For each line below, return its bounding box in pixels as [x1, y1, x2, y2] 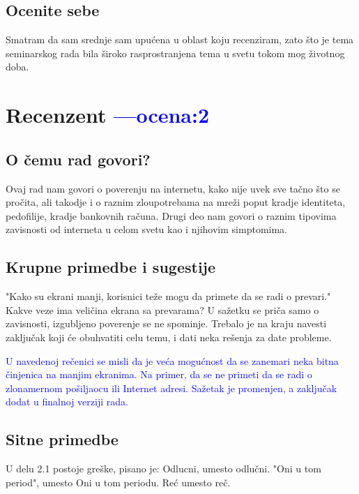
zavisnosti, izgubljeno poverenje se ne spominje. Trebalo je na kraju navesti [6, 316, 327, 331]
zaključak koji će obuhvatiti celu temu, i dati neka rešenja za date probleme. [6, 329, 332, 344]
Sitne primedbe [6, 428, 119, 450]
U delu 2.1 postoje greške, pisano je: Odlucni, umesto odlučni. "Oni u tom [6, 461, 321, 476]
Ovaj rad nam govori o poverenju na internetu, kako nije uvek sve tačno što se [6, 181, 340, 195]
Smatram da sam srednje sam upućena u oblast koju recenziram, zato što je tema [6, 32, 354, 47]
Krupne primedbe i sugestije [6, 256, 216, 278]
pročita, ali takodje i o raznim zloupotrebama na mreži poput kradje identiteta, [6, 195, 346, 209]
